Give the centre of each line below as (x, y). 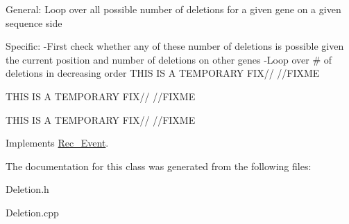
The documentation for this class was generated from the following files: (159, 166)
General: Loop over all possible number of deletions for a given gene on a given (173, 9)
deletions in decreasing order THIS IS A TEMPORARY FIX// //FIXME (163, 73)
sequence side (34, 22)
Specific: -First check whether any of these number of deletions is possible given (175, 46)
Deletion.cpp (32, 212)
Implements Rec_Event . (57, 143)
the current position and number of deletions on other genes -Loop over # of (169, 59)
